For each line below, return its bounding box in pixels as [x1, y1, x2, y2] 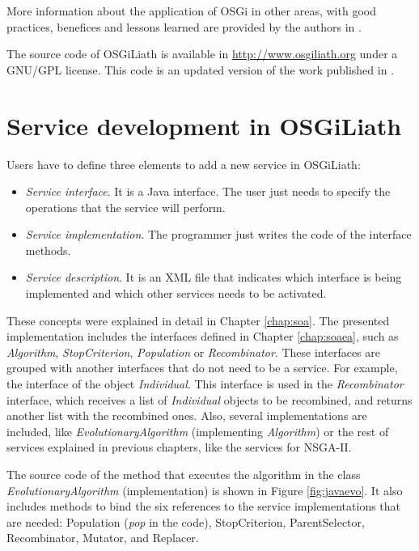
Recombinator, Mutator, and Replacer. [6, 529, 199, 546]
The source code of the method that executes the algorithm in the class [6, 466, 361, 482]
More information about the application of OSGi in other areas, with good [6, 2, 376, 19]
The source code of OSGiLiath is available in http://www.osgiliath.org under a [6, 45, 398, 62]
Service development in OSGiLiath [6, 108, 402, 142]
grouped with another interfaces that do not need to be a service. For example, [6, 359, 398, 376]
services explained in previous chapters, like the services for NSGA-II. [6, 439, 352, 456]
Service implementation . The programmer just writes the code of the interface [25, 226, 412, 243]
